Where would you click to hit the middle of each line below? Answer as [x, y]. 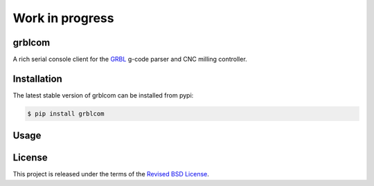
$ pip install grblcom [66, 113]
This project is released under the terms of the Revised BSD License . [111, 174]
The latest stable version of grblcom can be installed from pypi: [103, 95]
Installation [37, 78]
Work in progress [63, 18]
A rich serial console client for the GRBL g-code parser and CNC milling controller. [130, 59]
